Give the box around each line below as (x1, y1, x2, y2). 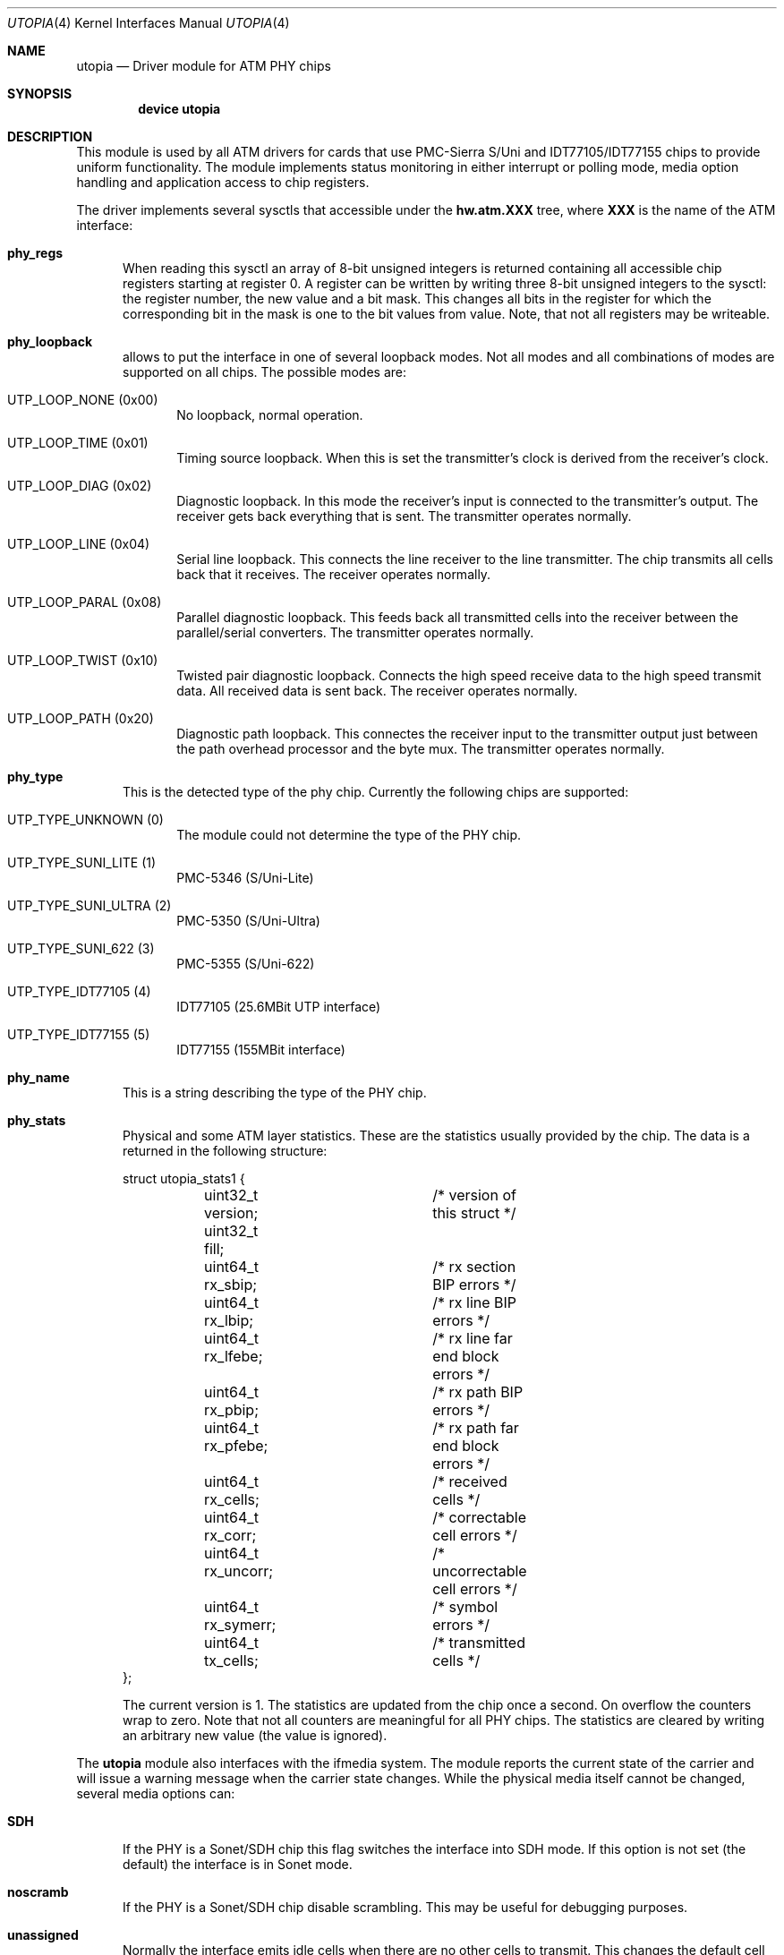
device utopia (138, 101, 221, 116)
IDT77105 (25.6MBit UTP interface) (176, 999, 381, 1014)
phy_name (7, 1070, 70, 1085)
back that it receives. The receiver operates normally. (176, 567, 491, 582)
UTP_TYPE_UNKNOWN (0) (7, 812, 164, 827)
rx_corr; (204, 1526, 257, 1544)
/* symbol (432, 1598, 499, 1616)
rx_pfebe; (204, 1437, 268, 1455)
